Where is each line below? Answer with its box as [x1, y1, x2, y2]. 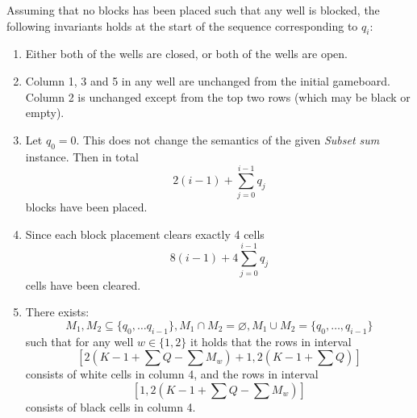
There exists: [25, 303, 90, 320]
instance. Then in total [25, 148, 139, 165]
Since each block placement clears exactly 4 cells [25, 225, 265, 242]
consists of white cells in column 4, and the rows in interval [25, 366, 319, 382]
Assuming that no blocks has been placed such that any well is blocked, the [6, 2, 380, 18]
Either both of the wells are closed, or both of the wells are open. [25, 45, 348, 62]
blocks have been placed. [25, 199, 148, 215]
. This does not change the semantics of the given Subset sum [76, 131, 380, 148]
